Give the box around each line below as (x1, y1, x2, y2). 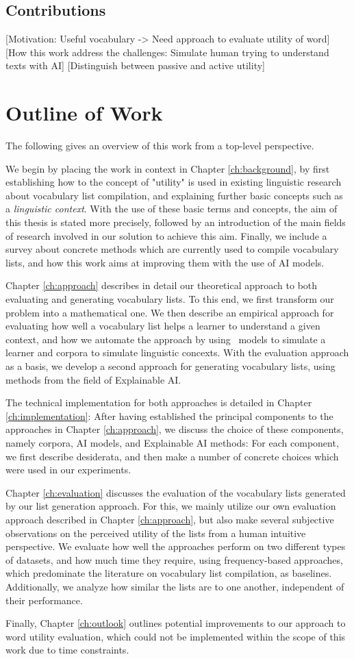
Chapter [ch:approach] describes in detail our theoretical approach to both (5, 278, 318, 293)
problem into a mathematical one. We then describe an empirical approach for (5, 305, 334, 319)
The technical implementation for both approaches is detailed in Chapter (5, 395, 312, 410)
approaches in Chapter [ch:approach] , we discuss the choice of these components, (5, 422, 344, 436)
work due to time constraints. (5, 643, 129, 657)
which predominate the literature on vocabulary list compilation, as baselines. (5, 566, 332, 580)
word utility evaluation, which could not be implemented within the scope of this (5, 629, 346, 643)
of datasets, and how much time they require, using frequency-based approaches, (5, 552, 343, 567)
